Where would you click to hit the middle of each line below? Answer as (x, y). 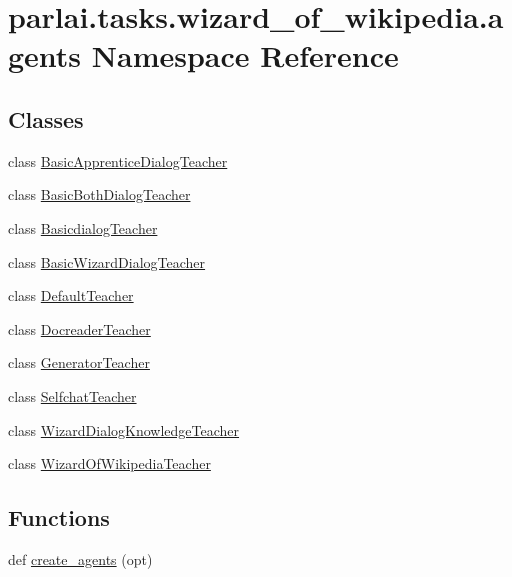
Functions (59, 517)
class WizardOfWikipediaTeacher (109, 463)
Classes (46, 118)
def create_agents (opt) (80, 558)
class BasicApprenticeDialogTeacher (118, 160)
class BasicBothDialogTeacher (99, 194)
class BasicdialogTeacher (83, 227)
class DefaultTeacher (71, 295)
